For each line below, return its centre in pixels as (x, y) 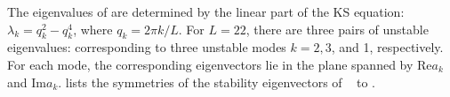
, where (93, 29)
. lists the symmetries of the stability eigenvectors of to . (217, 82)
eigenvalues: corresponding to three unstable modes (147, 47)
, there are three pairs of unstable (337, 29)
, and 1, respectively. (387, 47)
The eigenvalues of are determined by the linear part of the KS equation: (206, 11)
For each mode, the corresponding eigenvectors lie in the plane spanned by (210, 64)
